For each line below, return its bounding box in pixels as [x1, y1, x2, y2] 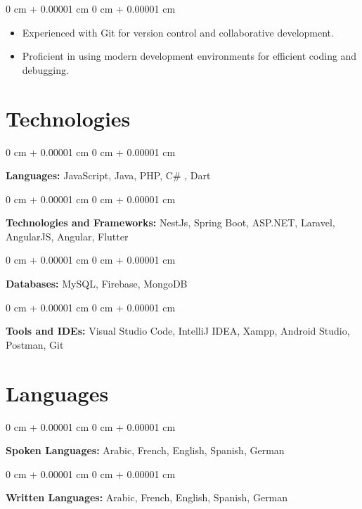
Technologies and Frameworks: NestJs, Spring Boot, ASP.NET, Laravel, [6, 215, 335, 230]
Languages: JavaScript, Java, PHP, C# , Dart [6, 168, 211, 183]
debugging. [22, 62, 69, 77]
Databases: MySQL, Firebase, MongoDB [6, 276, 188, 291]
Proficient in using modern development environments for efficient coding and [22, 49, 357, 63]
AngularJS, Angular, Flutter [6, 228, 129, 243]
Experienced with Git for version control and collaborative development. [22, 25, 334, 39]
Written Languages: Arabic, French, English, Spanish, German [6, 490, 288, 505]
